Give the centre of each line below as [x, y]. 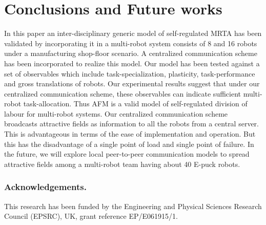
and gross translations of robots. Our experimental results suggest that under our [132, 83]
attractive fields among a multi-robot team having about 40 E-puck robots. [122, 164]
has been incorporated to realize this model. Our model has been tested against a [132, 63]
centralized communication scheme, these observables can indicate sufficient [122, 93]
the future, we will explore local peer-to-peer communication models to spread [127, 154]
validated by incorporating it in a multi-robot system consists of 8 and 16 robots [131, 43]
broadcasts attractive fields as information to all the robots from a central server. [131, 124]
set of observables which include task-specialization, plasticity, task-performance [130, 73]
